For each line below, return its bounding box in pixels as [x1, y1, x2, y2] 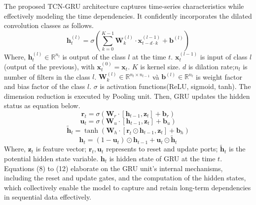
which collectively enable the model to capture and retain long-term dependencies [4, 182, 251, 192]
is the [229, 144, 246, 154]
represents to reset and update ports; [106, 144, 218, 154]
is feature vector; [36, 144, 87, 154]
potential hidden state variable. [4, 153, 99, 164]
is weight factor [196, 71, 242, 82]
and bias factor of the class [4, 81, 85, 91]
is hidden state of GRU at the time [109, 153, 216, 164]
